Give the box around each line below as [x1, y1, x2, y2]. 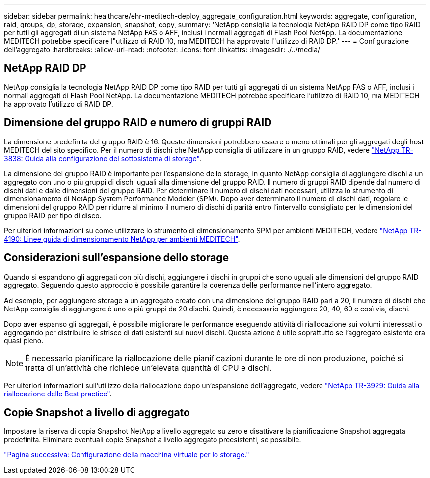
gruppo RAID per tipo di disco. [4, 211, 102, 220]
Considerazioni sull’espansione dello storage [4, 252, 229, 264]
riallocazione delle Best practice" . [4, 389, 112, 398]
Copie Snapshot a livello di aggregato [4, 406, 190, 419]
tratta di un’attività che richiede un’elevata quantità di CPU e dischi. [25, 363, 272, 373]
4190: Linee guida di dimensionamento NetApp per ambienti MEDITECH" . [4, 234, 240, 243]
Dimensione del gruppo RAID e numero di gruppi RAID [4, 116, 272, 129]
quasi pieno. [4, 336, 44, 345]
